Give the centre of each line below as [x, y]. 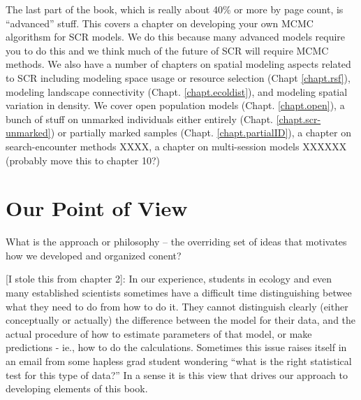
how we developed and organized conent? [94, 255]
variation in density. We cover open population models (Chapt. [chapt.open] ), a [175, 105]
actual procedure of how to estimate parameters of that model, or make [159, 333]
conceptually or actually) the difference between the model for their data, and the [181, 320]
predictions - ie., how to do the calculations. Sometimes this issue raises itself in [176, 347]
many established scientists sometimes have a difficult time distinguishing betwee [179, 293]
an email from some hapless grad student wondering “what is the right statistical [179, 361]
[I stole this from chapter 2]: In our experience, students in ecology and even [169, 279]
